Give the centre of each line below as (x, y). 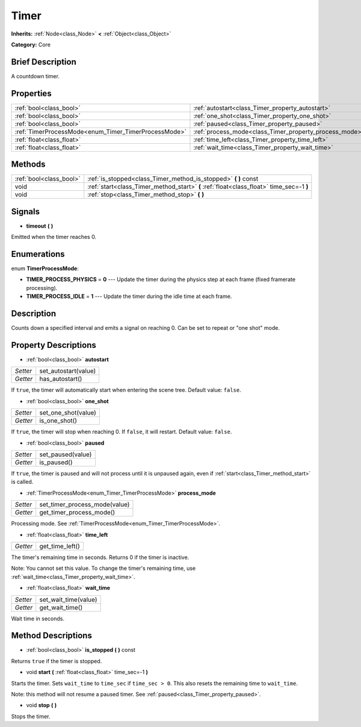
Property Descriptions (54, 345)
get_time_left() (60, 546)
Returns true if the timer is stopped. (57, 661)
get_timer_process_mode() (77, 513)
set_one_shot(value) (68, 413)
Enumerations (38, 254)
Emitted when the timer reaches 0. (54, 237)
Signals (26, 212)
